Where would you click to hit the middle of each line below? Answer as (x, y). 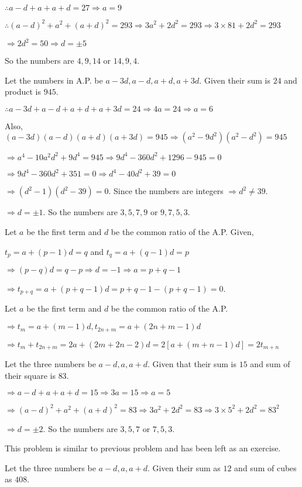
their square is (30, 375)
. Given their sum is (235, 80)
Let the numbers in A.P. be (54, 80)
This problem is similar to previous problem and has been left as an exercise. (143, 448)
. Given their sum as (184, 467)
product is (23, 91)
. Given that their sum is (192, 363)
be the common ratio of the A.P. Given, (182, 231)
